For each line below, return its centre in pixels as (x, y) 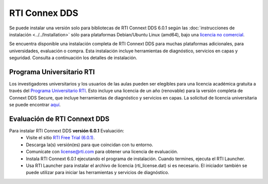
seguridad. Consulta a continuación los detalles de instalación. (73, 58)
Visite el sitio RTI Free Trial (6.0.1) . (61, 138)
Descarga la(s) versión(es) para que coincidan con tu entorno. (90, 145)
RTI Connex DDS (44, 13)
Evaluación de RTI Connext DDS (59, 119)
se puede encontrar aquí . (35, 105)
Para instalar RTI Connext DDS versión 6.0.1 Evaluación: (67, 131)
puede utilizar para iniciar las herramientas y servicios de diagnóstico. (98, 173)
